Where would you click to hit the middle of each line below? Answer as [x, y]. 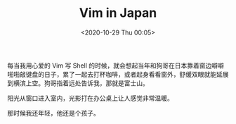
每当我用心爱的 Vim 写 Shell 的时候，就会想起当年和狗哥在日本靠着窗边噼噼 [116, 66]
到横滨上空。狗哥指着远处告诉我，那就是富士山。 [78, 83]
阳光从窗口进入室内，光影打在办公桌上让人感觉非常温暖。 [90, 98]
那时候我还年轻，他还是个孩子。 [53, 113]
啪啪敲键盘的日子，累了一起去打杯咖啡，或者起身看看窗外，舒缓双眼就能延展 [118, 74]
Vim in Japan [118, 13]
